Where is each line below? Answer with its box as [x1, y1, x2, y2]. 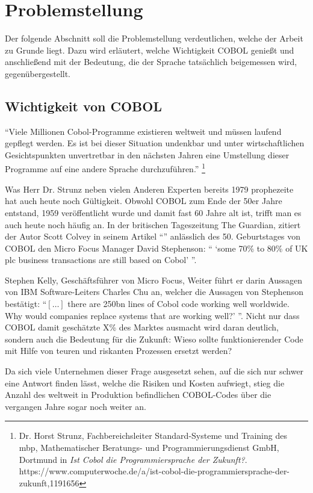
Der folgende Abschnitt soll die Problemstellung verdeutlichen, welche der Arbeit [5, 32, 303, 45]
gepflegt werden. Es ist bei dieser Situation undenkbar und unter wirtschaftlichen [5, 137, 305, 149]
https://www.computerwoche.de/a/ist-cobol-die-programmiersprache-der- [19, 465, 290, 477]
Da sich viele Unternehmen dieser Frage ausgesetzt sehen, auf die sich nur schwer [5, 365, 304, 377]
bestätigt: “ [5, 297, 47, 310]
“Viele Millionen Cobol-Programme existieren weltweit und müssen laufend [5, 125, 282, 137]
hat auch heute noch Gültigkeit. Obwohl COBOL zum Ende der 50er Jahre [5, 194, 282, 207]
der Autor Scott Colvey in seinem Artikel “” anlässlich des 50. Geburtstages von [5, 230, 301, 243]
